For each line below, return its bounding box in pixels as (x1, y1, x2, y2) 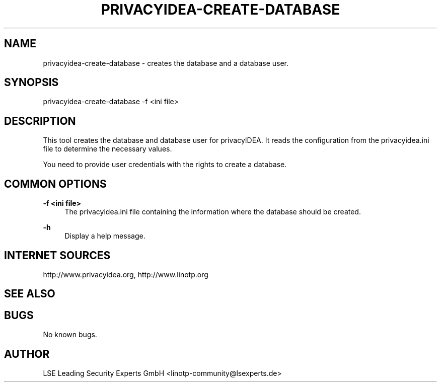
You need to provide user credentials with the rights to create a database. (43, 160, 287, 169)
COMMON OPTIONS (4, 177, 107, 190)
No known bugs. (43, 330, 97, 339)
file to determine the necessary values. (43, 144, 172, 153)
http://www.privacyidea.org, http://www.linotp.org (43, 270, 208, 279)
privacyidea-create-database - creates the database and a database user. (43, 58, 288, 67)
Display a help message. (64, 231, 145, 241)
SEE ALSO (4, 287, 55, 300)
